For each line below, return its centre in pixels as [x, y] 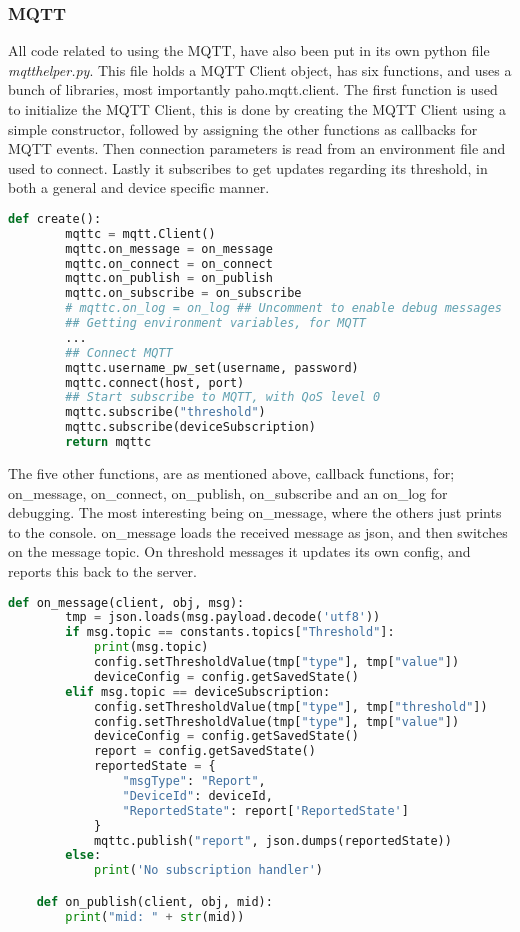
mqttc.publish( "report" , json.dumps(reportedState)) [272, 840]
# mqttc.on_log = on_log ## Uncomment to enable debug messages [283, 308]
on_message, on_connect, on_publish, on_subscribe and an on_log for [228, 492]
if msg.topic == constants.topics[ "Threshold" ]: [230, 632]
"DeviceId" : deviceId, [197, 795]
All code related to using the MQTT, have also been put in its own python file [249, 50]
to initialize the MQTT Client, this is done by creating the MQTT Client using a [257, 109]
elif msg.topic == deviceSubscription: [198, 691]
